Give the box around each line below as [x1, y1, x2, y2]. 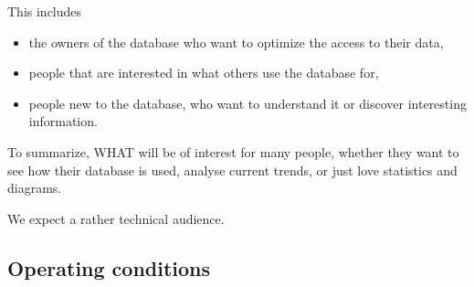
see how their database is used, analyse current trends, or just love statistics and [7, 160, 458, 179]
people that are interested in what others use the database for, [28, 63, 379, 82]
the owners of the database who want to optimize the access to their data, [28, 32, 444, 51]
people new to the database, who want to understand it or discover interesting [28, 93, 467, 112]
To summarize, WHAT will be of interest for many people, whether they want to [7, 142, 459, 161]
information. [28, 112, 98, 131]
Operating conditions [7, 253, 211, 282]
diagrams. [7, 178, 62, 197]
